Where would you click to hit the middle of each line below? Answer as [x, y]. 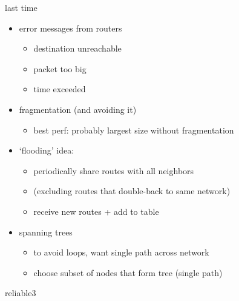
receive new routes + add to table [96, 211]
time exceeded [60, 89]
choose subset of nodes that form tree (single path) [128, 272]
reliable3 [21, 293]
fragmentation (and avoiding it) [78, 109]
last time [21, 7]
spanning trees [46, 232]
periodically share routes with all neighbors [114, 170]
